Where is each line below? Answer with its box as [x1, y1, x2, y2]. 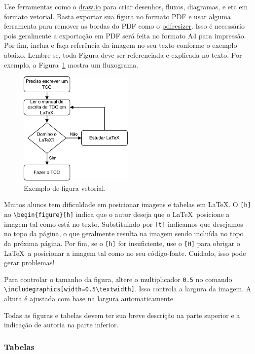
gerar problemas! [4, 257, 55, 268]
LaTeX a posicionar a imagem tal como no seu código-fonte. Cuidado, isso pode [4, 248, 246, 258]
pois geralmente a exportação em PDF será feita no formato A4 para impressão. [4, 30, 246, 40]
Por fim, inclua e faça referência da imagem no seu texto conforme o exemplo [4, 40, 237, 50]
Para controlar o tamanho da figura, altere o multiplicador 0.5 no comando [4, 274, 232, 284]
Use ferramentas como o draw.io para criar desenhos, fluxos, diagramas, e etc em [4, 1, 248, 11]
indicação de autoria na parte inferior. [4, 319, 119, 330]
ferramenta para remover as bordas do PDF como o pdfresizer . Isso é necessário [4, 21, 245, 31]
